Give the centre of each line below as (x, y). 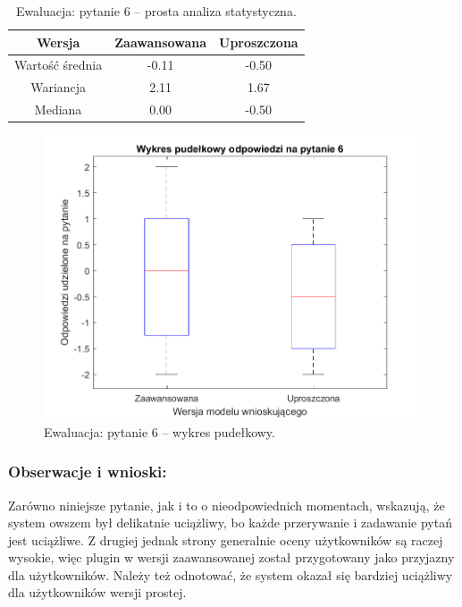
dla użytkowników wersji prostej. (97, 592)
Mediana (58, 110)
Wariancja (59, 87)
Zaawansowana (160, 42)
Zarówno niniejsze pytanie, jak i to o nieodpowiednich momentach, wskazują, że (227, 505)
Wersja (58, 42)
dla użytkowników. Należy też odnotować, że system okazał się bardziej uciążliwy (231, 574)
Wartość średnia (59, 65)
